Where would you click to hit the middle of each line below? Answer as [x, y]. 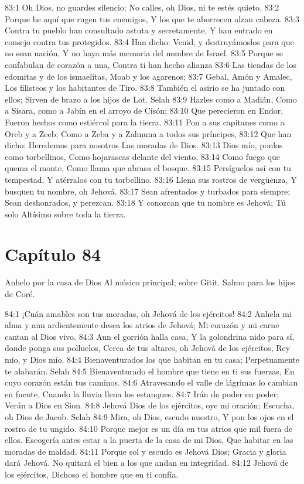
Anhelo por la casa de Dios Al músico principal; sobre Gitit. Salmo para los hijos [150, 282]
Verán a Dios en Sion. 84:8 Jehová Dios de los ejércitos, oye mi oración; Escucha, [150, 405]
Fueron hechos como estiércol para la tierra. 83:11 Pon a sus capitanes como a [145, 122]
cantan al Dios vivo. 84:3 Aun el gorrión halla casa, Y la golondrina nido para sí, [150, 336]
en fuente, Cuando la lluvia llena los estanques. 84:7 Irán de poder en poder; [142, 393]
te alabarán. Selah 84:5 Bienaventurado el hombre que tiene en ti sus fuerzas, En [150, 371]
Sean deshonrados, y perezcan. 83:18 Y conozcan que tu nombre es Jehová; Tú [146, 202]
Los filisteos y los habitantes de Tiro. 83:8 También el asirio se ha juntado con [145, 88]
